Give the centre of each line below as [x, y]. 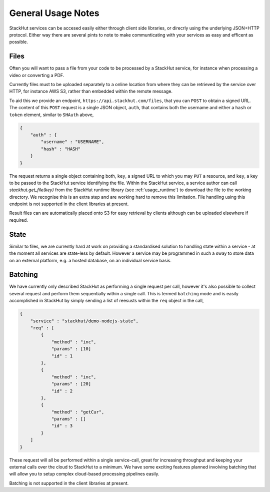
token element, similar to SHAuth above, [51, 115]
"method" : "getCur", [78, 412]
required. [19, 220]
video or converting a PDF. [37, 75]
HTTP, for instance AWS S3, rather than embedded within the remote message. [91, 91]
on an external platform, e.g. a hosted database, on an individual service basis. [90, 260]
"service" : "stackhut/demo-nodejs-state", [84, 321]
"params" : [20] [71, 384]
